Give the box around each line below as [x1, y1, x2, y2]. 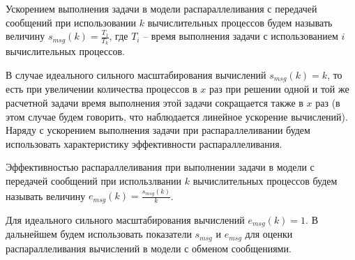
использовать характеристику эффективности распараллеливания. [6, 136, 282, 151]
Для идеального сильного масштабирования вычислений [6, 212, 245, 227]
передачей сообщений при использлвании [6, 174, 182, 188]
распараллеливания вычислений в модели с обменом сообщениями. [6, 240, 292, 255]
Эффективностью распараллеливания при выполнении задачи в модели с [6, 160, 315, 174]
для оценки [245, 227, 293, 241]
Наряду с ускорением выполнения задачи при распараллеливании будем [6, 123, 310, 137]
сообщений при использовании [6, 15, 137, 29]
